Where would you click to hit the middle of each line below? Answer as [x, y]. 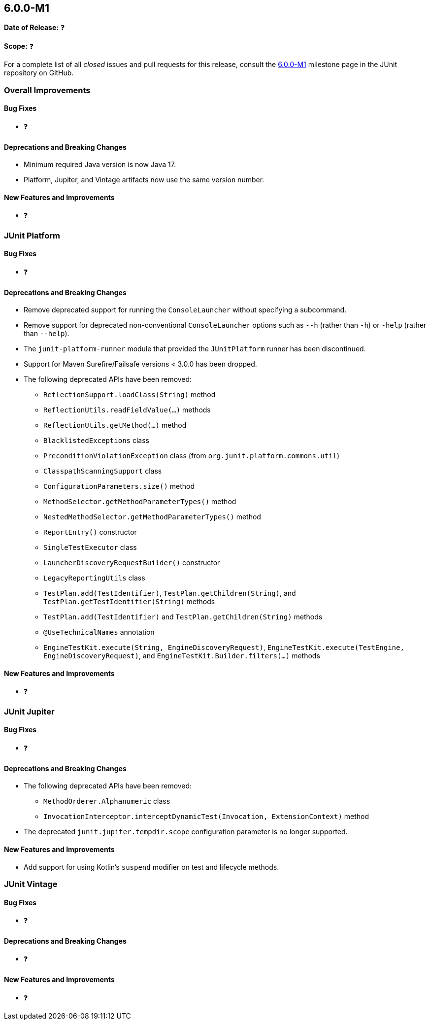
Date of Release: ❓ [34, 28]
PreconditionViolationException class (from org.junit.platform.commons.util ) [192, 456]
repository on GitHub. [39, 73]
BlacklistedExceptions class [96, 441]
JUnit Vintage [31, 884]
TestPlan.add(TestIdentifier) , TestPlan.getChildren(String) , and [170, 593]
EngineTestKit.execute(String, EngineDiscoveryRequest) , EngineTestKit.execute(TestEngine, [224, 648]
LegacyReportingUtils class [94, 578]
